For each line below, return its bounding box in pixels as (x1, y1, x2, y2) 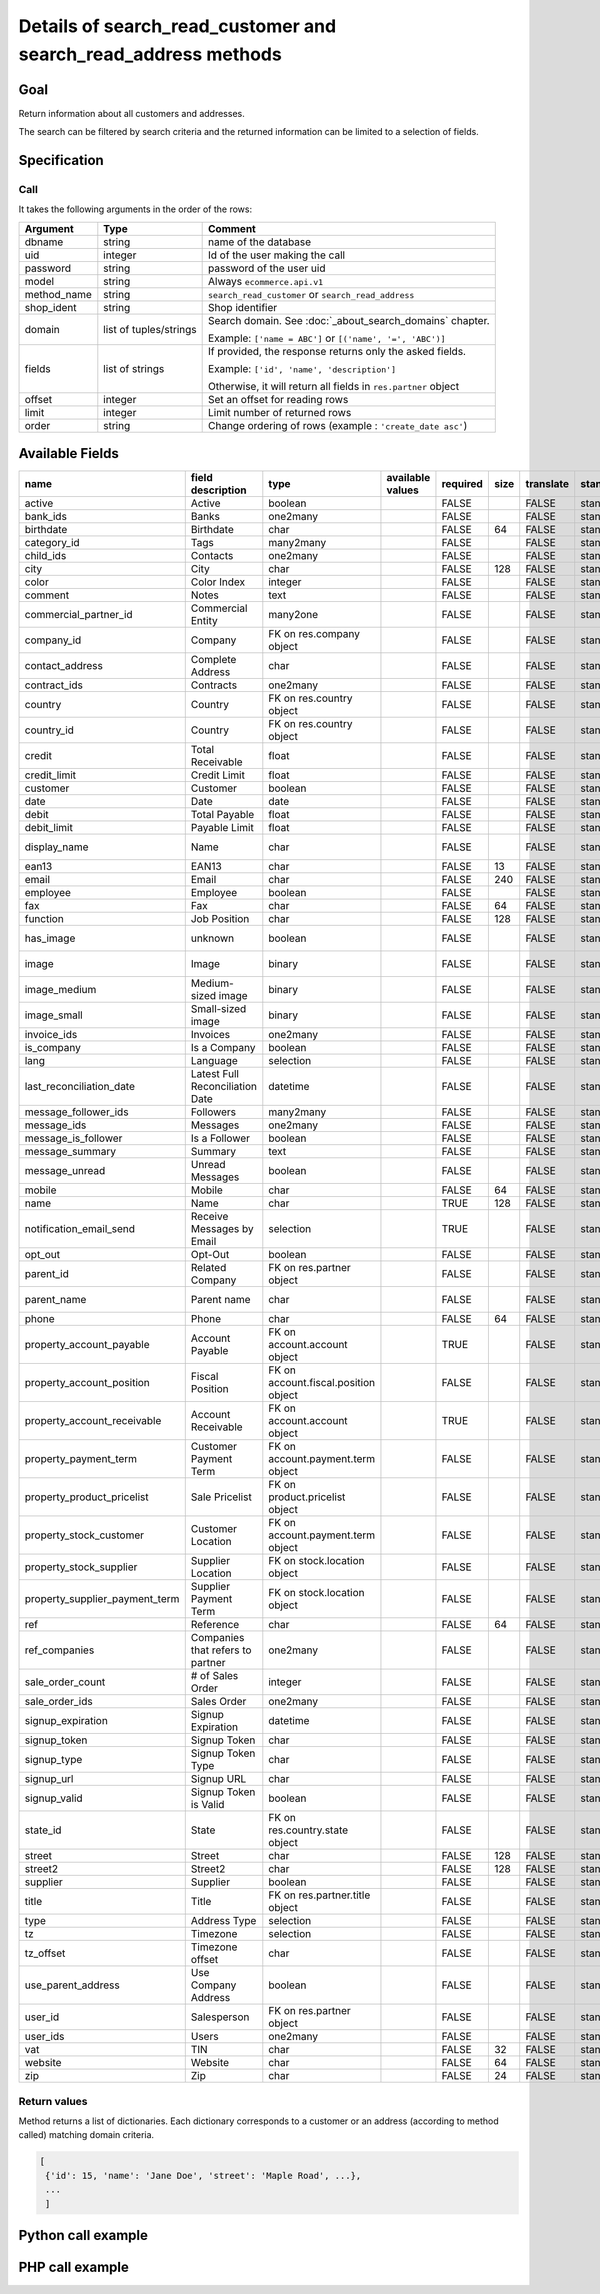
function (24, 912, 64, 926)
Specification (18, 152, 104, 169)
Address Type (190, 1914, 257, 1928)
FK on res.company (268, 627, 360, 641)
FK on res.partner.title (268, 1888, 371, 1902)
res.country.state (268, 1823, 349, 1837)
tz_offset (24, 1946, 66, 1960)
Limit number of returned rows (208, 405, 352, 419)
